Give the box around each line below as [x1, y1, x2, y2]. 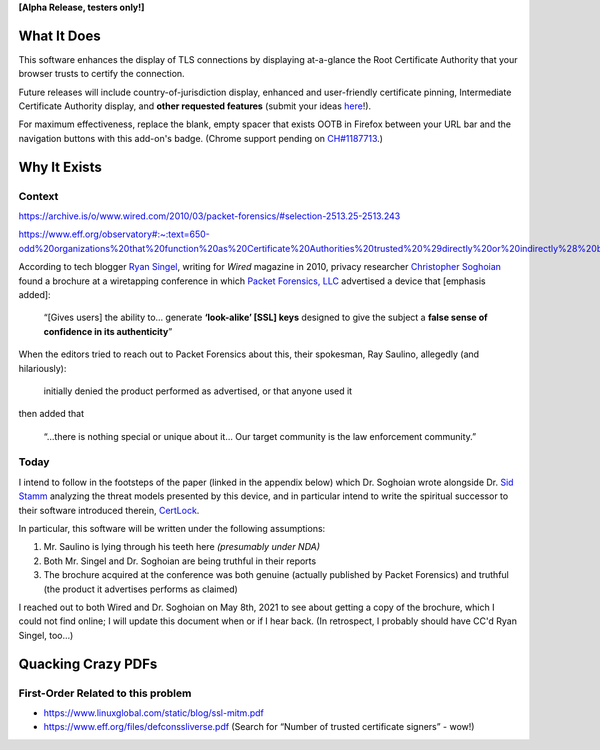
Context [18, 189, 59, 203]
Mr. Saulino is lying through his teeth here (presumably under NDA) [43, 541, 320, 553]
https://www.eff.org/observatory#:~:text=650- [18, 228, 210, 240]
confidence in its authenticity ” [43, 325, 173, 337]
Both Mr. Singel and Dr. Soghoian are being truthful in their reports [43, 555, 317, 567]
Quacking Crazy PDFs [18, 655, 158, 672]
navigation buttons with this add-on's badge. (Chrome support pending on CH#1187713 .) [18, 132, 384, 144]
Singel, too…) [18, 629, 74, 641]
